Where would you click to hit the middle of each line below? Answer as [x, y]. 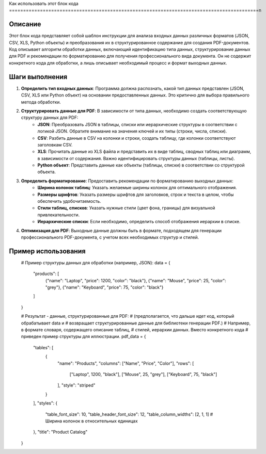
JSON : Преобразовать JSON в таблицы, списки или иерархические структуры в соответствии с [137, 124]
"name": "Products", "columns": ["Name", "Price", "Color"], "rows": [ [126, 363]
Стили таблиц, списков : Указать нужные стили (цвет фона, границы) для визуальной [126, 208]
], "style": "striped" [76, 385]
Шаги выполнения [38, 77]
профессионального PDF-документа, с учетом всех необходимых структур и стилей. [110, 237]
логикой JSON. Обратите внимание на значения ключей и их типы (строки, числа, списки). [132, 131]
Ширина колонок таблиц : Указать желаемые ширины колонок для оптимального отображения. [137, 188]
